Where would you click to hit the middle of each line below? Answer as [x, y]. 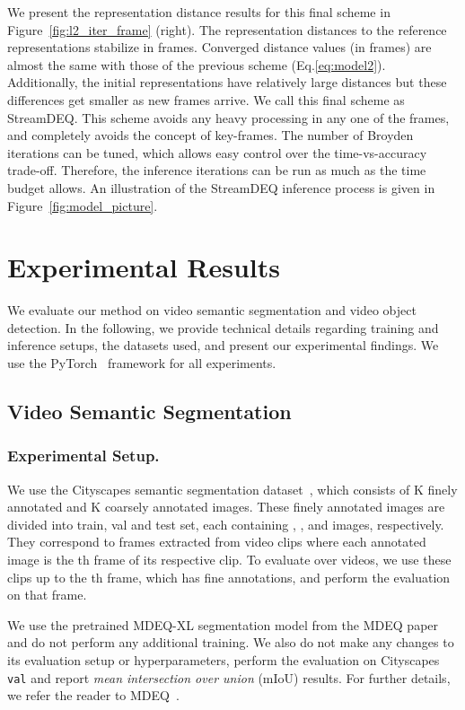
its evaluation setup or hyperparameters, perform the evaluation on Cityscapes [224, 659]
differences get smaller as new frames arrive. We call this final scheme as [206, 99]
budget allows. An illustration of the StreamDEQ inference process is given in [221, 187]
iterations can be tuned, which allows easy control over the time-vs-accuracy [217, 152]
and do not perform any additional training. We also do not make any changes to [231, 642]
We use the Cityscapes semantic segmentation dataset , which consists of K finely [232, 489]
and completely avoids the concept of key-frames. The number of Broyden [211, 135]
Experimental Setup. [83, 456]
